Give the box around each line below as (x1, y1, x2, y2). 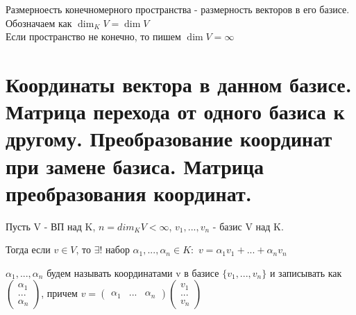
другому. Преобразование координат (6, 124, 332, 153)
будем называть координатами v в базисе (46, 265, 219, 280)
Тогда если (6, 242, 51, 257)
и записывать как (269, 265, 342, 280)
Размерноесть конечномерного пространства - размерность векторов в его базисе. (6, 2, 350, 16)
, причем (41, 286, 78, 300)
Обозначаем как (6, 15, 72, 30)
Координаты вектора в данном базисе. (6, 69, 352, 98)
